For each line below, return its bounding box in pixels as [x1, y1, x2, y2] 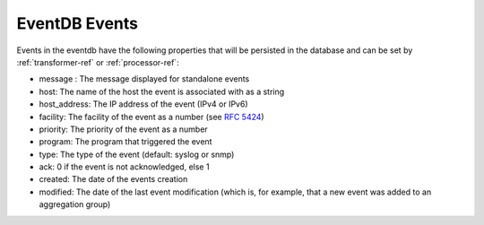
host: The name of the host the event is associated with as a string [39, 86, 285, 97]
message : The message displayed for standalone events [39, 74, 250, 84]
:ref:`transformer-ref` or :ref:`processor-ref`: [16, 56, 179, 67]
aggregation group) [39, 199, 111, 210]
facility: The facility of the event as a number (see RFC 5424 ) [39, 111, 264, 122]
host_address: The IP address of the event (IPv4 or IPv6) [39, 99, 248, 109]
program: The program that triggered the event [39, 136, 212, 147]
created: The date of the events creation [39, 174, 188, 185]
